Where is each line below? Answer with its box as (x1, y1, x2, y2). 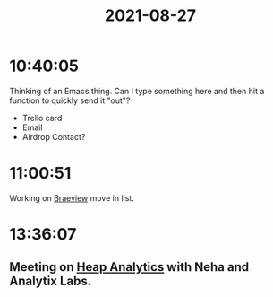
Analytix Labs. (9, 274, 92, 289)
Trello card (21, 112, 63, 123)
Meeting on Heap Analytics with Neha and (9, 259, 249, 275)
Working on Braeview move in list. (9, 192, 134, 203)
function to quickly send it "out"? (9, 95, 131, 106)
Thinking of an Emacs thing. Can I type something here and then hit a (9, 85, 265, 96)
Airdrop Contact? (21, 131, 86, 142)
